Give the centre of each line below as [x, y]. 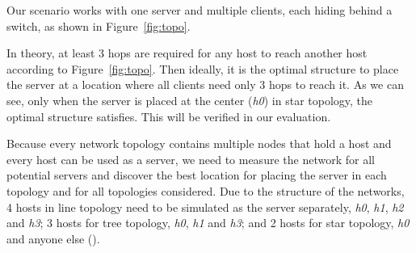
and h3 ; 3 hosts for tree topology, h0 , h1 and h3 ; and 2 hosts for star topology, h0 [208, 223]
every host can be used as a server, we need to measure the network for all [191, 159]
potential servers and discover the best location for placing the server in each [197, 175]
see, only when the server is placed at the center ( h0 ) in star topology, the [190, 100]
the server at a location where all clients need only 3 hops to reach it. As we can [205, 84]
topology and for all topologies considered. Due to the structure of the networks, [206, 190]
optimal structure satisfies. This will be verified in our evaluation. [169, 116]
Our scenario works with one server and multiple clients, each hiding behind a [200, 10]
